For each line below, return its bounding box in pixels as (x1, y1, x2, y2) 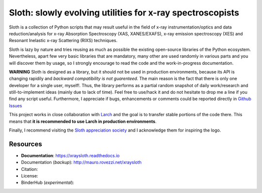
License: (21, 173, 38, 179)
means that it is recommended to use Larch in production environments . (9, 119, 157, 124)
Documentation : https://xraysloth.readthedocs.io (21, 152, 120, 158)
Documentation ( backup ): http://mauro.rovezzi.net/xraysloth (21, 160, 142, 165)
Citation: (21, 166, 38, 172)
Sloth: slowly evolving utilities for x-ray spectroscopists (9, 7, 240, 18)
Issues (9, 103, 22, 108)
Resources (9, 140, 42, 148)
